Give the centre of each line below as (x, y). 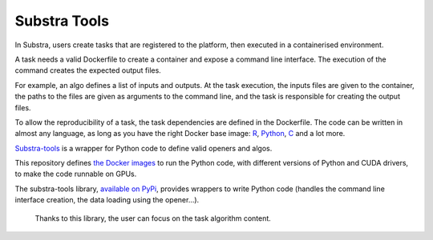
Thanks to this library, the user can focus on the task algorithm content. (153, 218)
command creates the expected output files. (88, 70)
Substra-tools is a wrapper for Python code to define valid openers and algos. (144, 148)
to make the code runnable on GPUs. (76, 174)
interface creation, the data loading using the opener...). (107, 200)
